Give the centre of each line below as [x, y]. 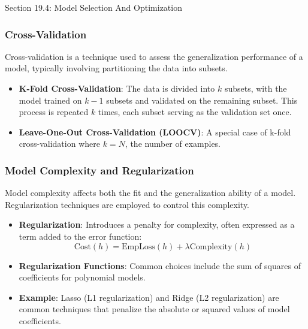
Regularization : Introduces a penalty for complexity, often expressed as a [157, 224]
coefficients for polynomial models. [82, 277]
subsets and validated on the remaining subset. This [202, 100]
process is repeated [54, 112]
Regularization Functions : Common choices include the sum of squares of [160, 265]
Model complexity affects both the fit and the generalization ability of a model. [150, 193]
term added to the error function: [80, 236]
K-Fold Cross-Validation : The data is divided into [117, 88]
